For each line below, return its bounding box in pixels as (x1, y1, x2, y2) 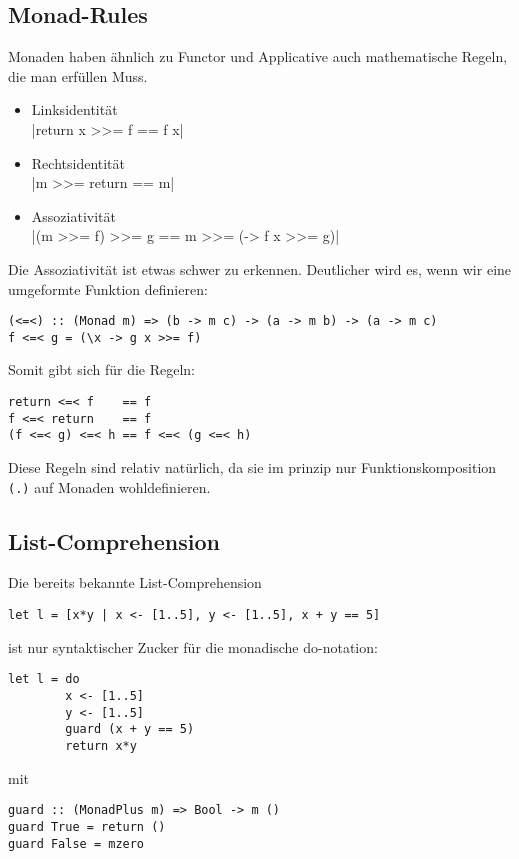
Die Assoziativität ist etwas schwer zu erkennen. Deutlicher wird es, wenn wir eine (8, 258, 512, 279)
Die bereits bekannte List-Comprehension (8, 572, 262, 593)
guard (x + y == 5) (65, 722, 195, 737)
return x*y (65, 738, 137, 753)
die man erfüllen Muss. (8, 65, 148, 86)
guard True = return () (8, 819, 166, 834)
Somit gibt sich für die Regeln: (8, 359, 195, 380)
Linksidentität (31, 99, 118, 120)
